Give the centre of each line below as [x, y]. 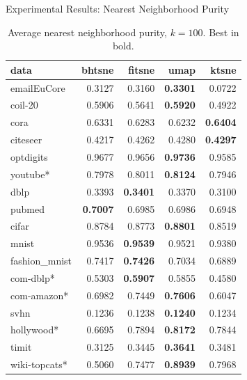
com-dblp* [33, 277]
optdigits [29, 157]
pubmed [28, 208]
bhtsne [98, 69]
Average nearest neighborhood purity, [87, 32]
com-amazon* [40, 295]
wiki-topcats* [39, 364]
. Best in [221, 32]
